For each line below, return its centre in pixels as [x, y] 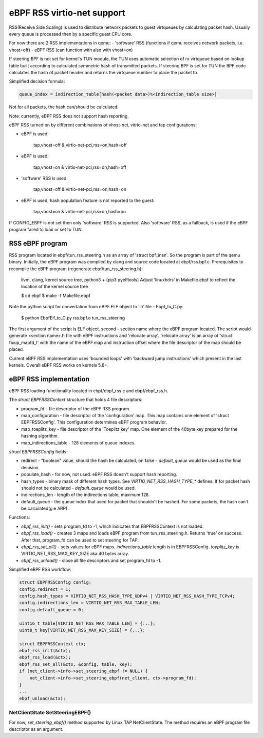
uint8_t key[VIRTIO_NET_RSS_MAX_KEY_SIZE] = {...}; [82, 630]
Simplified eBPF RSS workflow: [40, 569]
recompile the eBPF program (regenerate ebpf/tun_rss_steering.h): [76, 269]
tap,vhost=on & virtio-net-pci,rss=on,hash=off [80, 167]
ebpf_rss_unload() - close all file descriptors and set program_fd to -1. [91, 560]
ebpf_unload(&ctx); [42, 698]
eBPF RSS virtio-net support [67, 13]
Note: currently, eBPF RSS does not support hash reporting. [69, 116]
